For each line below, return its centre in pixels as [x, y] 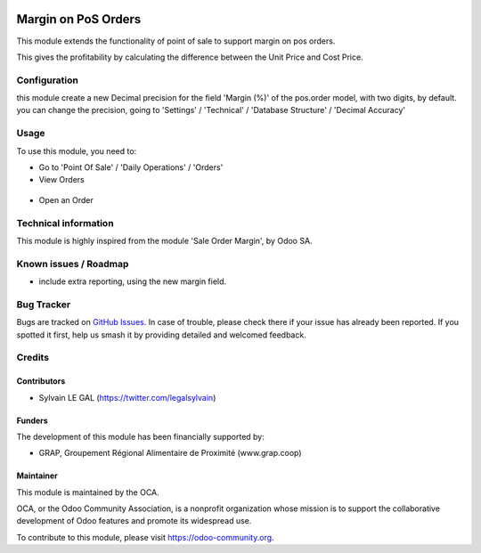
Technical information [65, 223]
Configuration [48, 80]
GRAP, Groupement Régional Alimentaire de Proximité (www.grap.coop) [170, 453]
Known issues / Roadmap [73, 264]
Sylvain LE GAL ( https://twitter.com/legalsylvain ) [127, 397]
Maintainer [37, 476]
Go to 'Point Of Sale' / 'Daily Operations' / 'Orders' [131, 167]
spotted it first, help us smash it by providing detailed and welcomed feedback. [161, 335]
